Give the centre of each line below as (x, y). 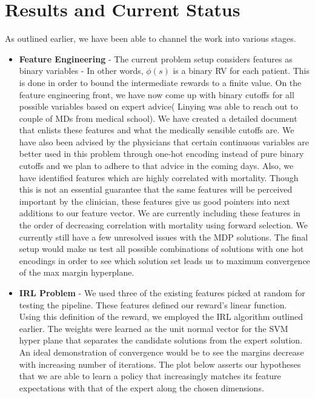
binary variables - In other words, (81, 71)
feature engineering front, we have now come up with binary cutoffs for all (157, 94)
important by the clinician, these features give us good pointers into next (155, 201)
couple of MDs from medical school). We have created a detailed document (158, 118)
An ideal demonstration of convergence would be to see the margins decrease (161, 352)
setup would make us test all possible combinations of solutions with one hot (161, 249)
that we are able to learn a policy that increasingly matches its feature (150, 376)
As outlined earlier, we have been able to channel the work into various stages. (151, 38)
